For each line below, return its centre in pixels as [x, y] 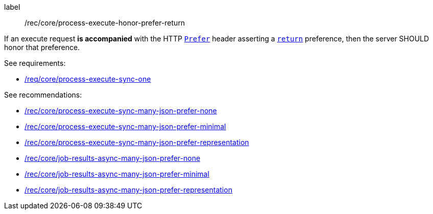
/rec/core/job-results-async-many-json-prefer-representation [128, 190]
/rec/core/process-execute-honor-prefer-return [105, 23]
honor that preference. [42, 47]
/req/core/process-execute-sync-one [88, 79]
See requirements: [35, 63]
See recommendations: [43, 95]
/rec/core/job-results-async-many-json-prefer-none [113, 158]
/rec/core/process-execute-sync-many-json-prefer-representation [137, 142]
